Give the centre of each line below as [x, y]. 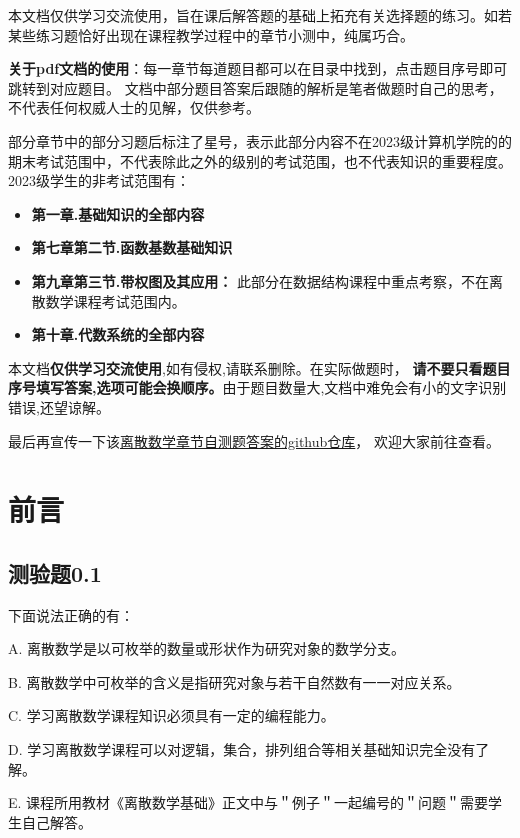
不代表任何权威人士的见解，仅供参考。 [134, 107]
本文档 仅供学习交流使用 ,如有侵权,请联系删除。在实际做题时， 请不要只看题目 [259, 367]
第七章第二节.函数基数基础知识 [132, 247]
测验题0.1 [55, 572]
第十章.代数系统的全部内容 [118, 334]
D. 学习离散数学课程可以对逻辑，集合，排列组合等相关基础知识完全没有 [242, 749]
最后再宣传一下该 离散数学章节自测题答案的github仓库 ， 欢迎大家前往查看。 [254, 440]
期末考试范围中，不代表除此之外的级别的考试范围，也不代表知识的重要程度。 [260, 160]
